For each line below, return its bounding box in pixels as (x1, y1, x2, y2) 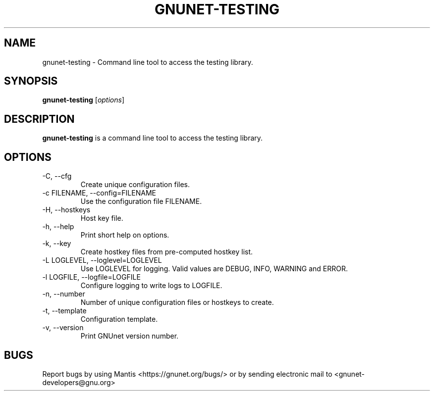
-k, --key (42, 239, 71, 248)
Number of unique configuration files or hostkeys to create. (80, 298, 274, 307)
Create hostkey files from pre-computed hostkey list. (80, 247, 253, 256)
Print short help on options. (80, 231, 169, 240)
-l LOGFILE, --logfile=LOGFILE (42, 273, 141, 282)
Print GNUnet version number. (80, 332, 179, 341)
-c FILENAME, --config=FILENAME (42, 189, 156, 197)
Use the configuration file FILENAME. (80, 197, 202, 206)
